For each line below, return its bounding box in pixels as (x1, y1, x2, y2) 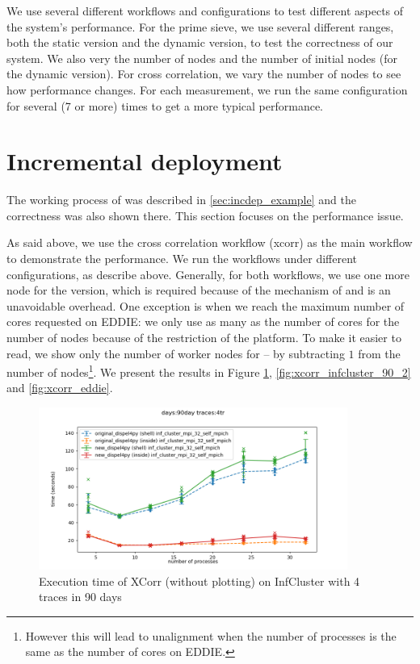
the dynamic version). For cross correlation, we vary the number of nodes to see (6, 65, 401, 82)
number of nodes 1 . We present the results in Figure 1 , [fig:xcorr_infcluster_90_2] (6, 361, 411, 380)
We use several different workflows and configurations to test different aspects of (6, 2, 404, 19)
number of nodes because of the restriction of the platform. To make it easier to (6, 329, 401, 346)
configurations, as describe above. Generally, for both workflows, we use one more (6, 265, 409, 282)
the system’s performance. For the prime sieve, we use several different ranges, (6, 18, 394, 35)
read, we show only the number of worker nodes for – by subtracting (6, 345, 345, 361)
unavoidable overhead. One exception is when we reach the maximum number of (6, 297, 405, 314)
